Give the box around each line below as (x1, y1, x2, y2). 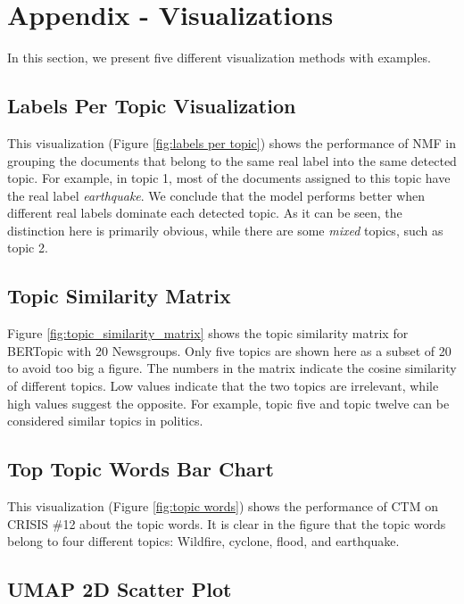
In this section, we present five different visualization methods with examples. (7, 48, 431, 67)
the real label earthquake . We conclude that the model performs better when (7, 186, 426, 204)
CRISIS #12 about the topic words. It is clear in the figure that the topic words (7, 514, 446, 533)
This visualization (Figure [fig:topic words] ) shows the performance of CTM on (7, 497, 438, 516)
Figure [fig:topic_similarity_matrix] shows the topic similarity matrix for (7, 324, 409, 343)
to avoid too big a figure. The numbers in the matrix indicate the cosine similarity (7, 359, 457, 377)
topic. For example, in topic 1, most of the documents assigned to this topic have (7, 169, 451, 187)
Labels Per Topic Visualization (7, 92, 296, 120)
